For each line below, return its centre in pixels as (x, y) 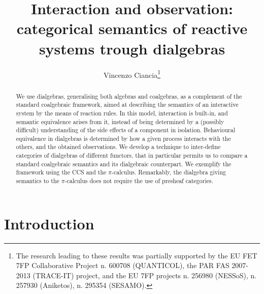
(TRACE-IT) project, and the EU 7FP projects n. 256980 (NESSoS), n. (145, 275)
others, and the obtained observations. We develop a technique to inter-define (118, 147)
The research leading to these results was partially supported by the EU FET (137, 255)
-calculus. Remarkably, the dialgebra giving (169, 172)
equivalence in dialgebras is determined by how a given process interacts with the (123, 138)
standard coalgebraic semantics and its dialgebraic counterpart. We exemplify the (124, 164)
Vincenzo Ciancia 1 (132, 74)
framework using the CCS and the (61, 172)
